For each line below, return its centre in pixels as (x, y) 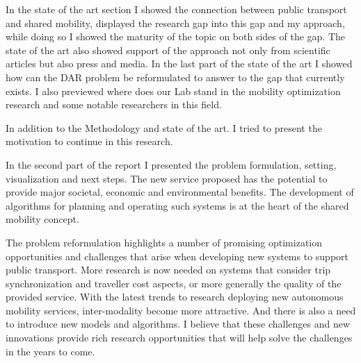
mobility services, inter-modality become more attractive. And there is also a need (181, 310)
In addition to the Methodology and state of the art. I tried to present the (164, 127)
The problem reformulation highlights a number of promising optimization (164, 242)
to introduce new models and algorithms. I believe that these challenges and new (178, 324)
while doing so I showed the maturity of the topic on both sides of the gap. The (175, 36)
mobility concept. (42, 219)
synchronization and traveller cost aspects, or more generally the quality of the (174, 283)
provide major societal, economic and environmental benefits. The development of (180, 192)
